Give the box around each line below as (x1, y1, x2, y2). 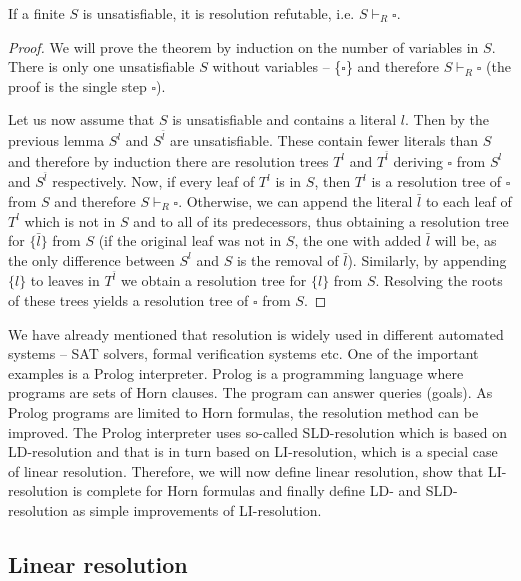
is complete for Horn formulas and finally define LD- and (72, 480, 422, 501)
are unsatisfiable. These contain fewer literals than (169, 130, 479, 151)
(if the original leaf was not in (98, 230, 282, 251)
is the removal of (236, 249, 339, 270)
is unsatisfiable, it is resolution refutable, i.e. (82, 3, 355, 23)
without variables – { (212, 56, 342, 77)
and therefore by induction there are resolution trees (8, 150, 329, 171)
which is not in (24, 210, 116, 231)
